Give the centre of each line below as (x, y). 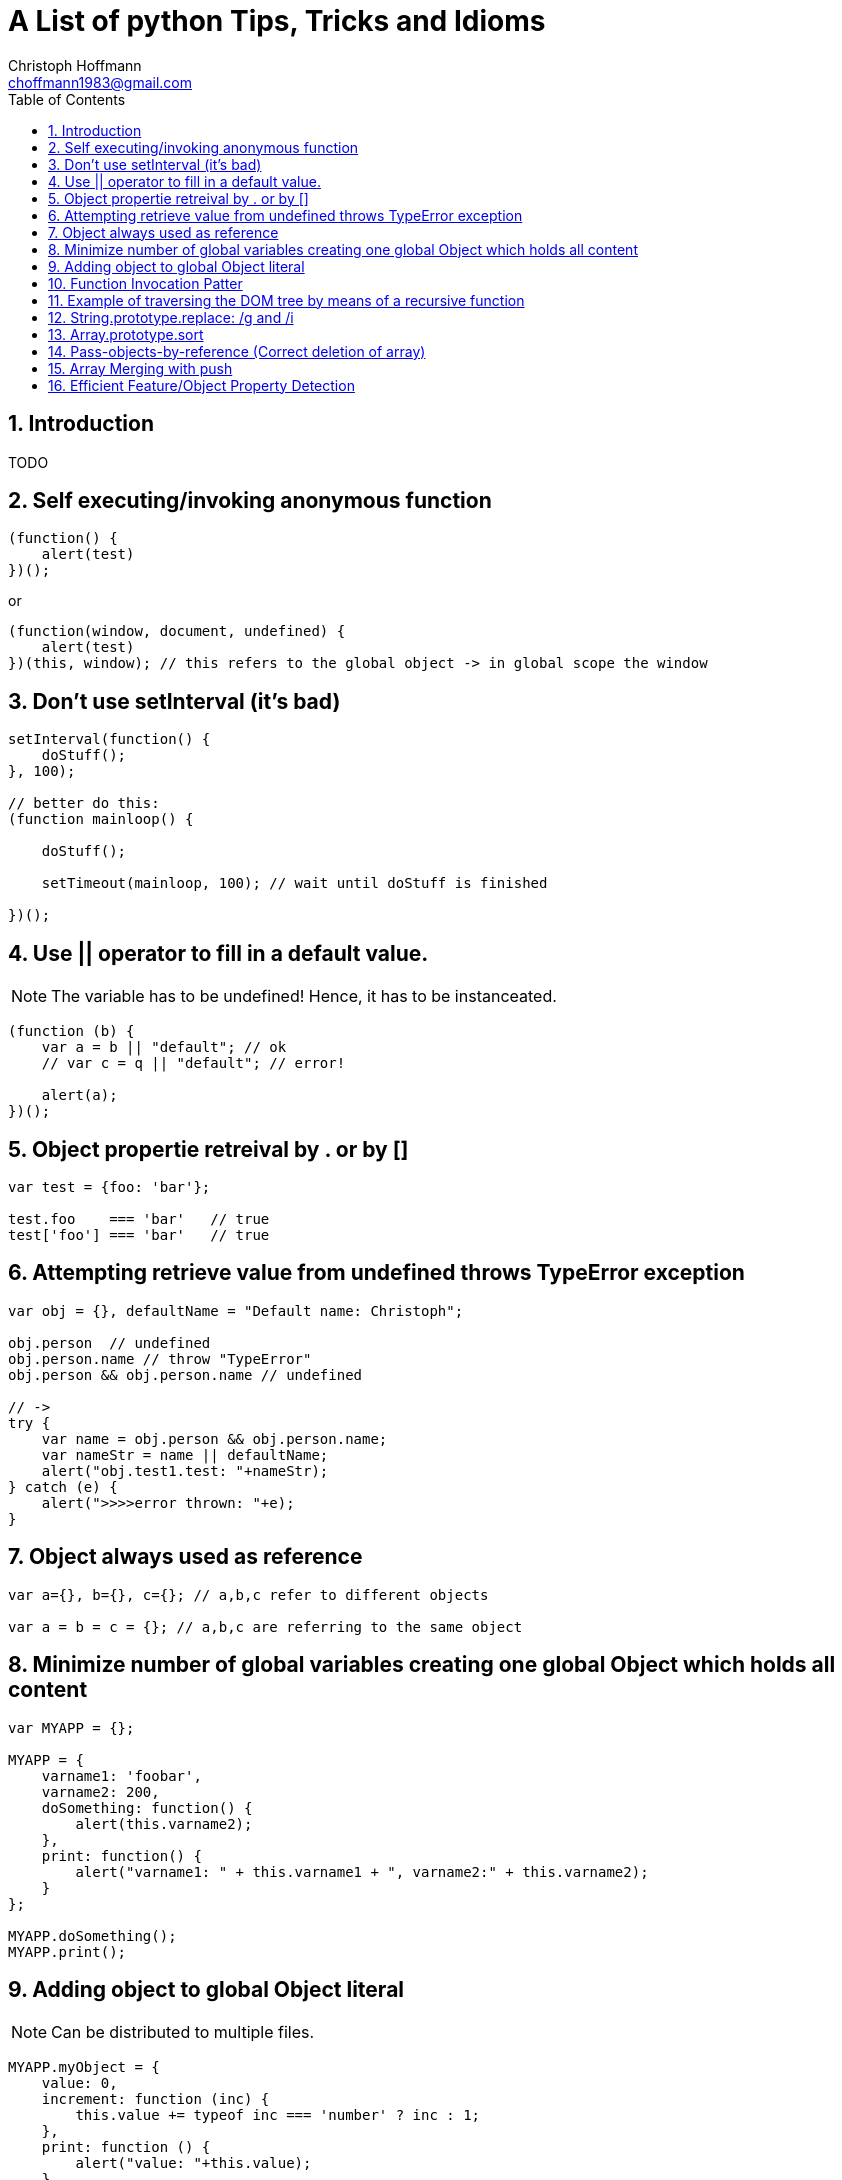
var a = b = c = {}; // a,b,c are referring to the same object (265, 1626)
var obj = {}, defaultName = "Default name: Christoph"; (236, 1310)
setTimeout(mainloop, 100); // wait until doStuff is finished (294, 883)
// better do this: (84, 803)
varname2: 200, (100, 1791)
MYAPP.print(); (67, 1951)
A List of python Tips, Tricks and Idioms (277, 21)
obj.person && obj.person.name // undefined (185, 1374)
